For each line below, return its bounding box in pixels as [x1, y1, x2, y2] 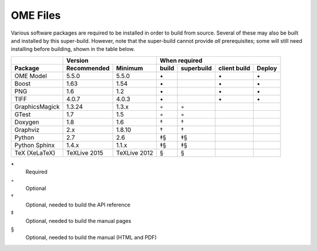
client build [218, 64, 251, 72]
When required [159, 56, 203, 65]
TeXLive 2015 [66, 148, 104, 157]
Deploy [257, 64, 277, 72]
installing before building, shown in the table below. [11, 46, 135, 53]
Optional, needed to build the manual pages [25, 218, 131, 225]
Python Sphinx [14, 141, 55, 149]
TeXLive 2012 [116, 148, 154, 157]
